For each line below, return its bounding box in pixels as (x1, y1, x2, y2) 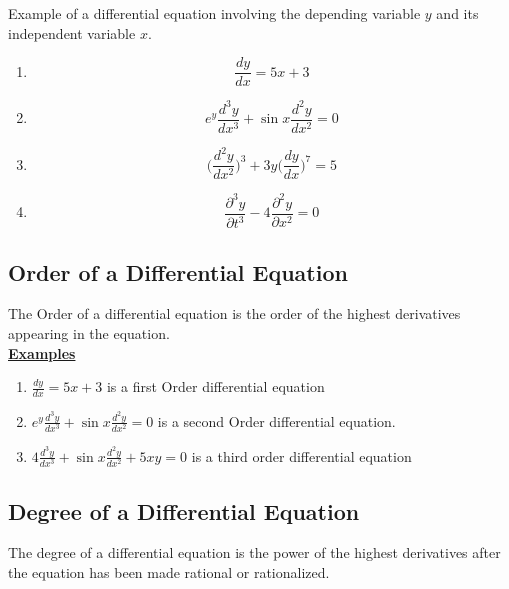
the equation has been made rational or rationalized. (8, 561, 330, 582)
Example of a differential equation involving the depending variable (8, 3, 421, 23)
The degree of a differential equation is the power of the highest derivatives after (8, 542, 501, 563)
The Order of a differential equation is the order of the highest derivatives (8, 303, 461, 324)
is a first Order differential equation (106, 376, 325, 397)
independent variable (8, 22, 136, 43)
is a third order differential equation (191, 445, 412, 466)
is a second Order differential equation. (157, 410, 396, 431)
